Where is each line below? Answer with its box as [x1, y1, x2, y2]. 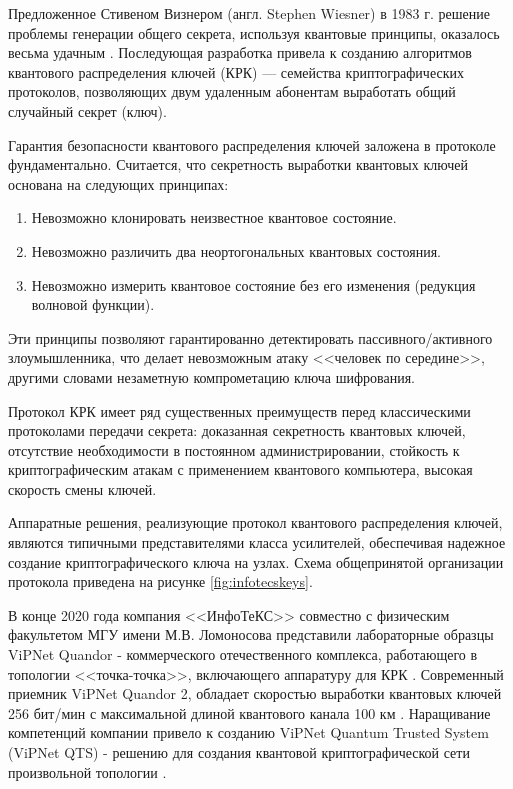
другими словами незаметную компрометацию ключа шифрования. [8, 366, 415, 387]
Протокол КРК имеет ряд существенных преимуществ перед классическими [8, 400, 471, 421]
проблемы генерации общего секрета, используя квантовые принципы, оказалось [8, 22, 500, 43]
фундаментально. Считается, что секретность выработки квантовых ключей [8, 154, 468, 175]
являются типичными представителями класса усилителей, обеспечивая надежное [8, 532, 506, 553]
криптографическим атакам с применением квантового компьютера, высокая [8, 459, 473, 480]
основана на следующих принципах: [8, 173, 229, 194]
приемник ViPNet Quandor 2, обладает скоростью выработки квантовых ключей [8, 683, 502, 704]
